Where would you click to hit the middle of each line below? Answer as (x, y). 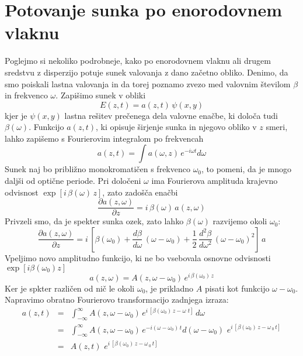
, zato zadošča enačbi (140, 192)
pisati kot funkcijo (237, 288)
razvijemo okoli (240, 221)
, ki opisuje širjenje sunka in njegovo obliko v (176, 127)
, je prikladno (170, 288)
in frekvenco (26, 95)
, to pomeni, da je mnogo (247, 169)
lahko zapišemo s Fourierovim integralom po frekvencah (104, 138)
